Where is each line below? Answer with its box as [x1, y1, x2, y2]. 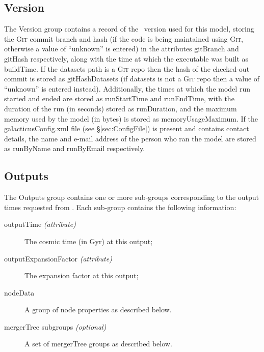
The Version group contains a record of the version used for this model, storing [4, 23, 254, 34]
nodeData [4, 287, 35, 298]
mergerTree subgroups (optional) [4, 321, 107, 332]
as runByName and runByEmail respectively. [4, 143, 145, 154]
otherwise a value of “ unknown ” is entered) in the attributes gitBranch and [4, 43, 239, 54]
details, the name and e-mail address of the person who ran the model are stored [4, 133, 256, 143]
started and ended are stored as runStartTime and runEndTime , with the [4, 93, 234, 104]
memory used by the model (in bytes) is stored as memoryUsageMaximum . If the [4, 113, 258, 124]
